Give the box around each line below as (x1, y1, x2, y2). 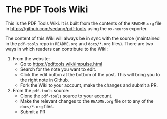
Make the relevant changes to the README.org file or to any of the (20, 98, 154, 104)
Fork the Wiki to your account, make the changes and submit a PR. (20, 82, 158, 88)
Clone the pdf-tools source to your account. (20, 93, 113, 99)
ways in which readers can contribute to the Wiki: (5, 46, 108, 52)
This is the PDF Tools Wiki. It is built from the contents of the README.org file (5, 20, 162, 26)
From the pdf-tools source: (12, 87, 69, 93)
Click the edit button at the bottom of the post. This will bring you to (20, 71, 160, 77)
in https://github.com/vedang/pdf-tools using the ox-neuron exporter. (5, 25, 148, 31)
